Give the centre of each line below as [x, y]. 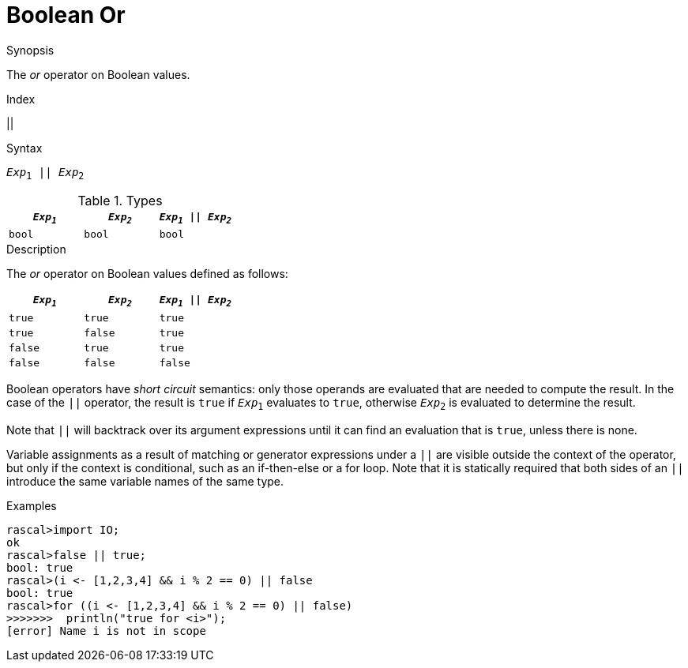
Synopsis [30, 50]
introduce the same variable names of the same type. [145, 481]
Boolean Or [66, 15]
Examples [32, 505]
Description [36, 250]
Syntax [24, 148]
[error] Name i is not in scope [106, 630]
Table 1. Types [120, 200]
